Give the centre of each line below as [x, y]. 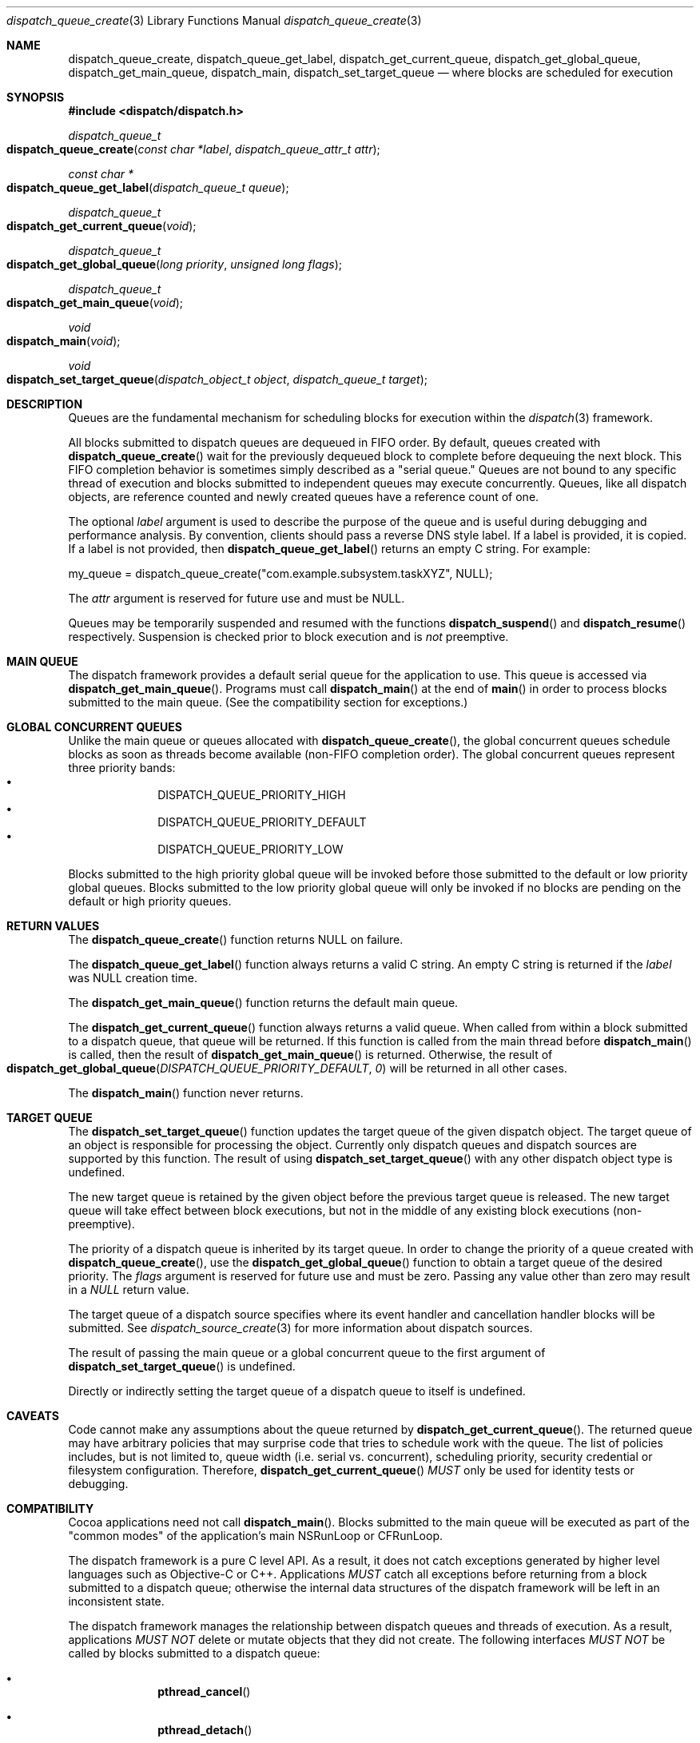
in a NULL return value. [129, 1289]
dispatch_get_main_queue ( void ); [95, 302]
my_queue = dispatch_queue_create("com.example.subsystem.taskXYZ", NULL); [280, 573]
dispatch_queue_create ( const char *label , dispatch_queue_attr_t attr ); [193, 149]
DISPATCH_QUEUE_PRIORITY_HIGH [252, 795]
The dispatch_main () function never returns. [186, 1093]
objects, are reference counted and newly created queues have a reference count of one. [304, 497]
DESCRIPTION [45, 404]
